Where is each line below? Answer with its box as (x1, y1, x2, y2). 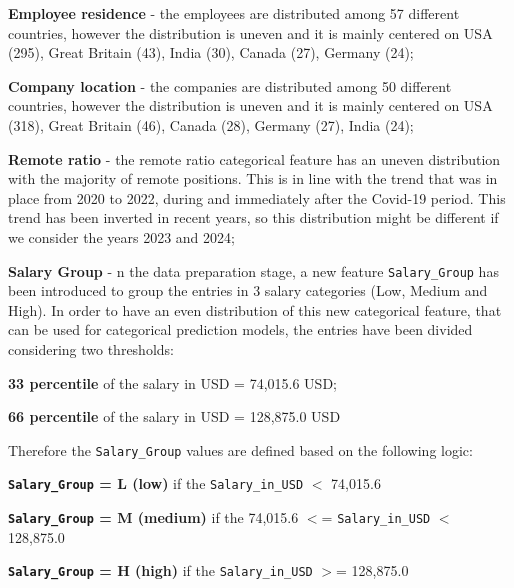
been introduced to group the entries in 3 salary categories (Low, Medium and (8, 280, 488, 301)
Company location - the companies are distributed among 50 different (8, 75, 452, 96)
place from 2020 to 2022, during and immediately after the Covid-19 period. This (8, 187, 506, 208)
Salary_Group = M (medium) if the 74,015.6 (8, 507, 299, 528)
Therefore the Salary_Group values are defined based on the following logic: (8, 439, 473, 460)
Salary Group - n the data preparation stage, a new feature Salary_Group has (8, 260, 499, 281)
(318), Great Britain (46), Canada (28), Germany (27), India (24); (8, 114, 414, 135)
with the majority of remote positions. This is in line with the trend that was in (8, 168, 498, 189)
